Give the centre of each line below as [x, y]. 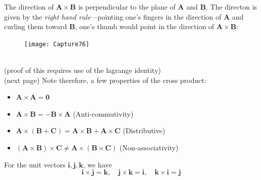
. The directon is [231, 7]
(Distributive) [144, 130]
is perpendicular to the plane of [127, 7]
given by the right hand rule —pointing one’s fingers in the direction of [113, 16]
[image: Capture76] [57, 44]
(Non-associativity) [149, 147]
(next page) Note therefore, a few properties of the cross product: [105, 80]
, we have [97, 164]
